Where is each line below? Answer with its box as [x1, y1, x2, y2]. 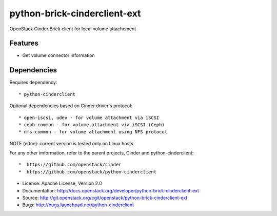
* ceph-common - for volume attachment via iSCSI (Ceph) [18, 122, 165, 128]
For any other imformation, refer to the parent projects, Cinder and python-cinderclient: [9, 150, 194, 156]
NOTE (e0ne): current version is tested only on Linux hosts [9, 140, 133, 146]
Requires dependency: [9, 80, 57, 86]
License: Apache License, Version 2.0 [22, 180, 102, 187]
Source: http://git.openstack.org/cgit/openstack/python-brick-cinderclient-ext [22, 195, 188, 201]
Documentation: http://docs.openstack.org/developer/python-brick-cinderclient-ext [22, 187, 200, 193]
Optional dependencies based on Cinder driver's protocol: [9, 103, 133, 109]
